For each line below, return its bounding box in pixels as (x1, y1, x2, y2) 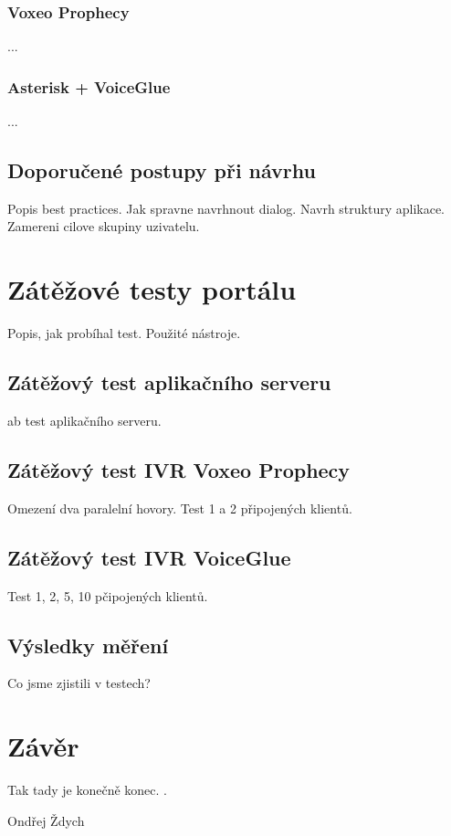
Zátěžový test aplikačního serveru (7, 368, 331, 397)
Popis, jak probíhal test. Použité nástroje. (7, 323, 241, 343)
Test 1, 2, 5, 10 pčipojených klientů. (7, 586, 208, 605)
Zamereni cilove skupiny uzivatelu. (7, 217, 200, 236)
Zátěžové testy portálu (7, 270, 297, 308)
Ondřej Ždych (7, 810, 85, 830)
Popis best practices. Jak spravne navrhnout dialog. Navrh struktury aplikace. (7, 198, 446, 217)
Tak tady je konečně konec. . (7, 780, 167, 799)
